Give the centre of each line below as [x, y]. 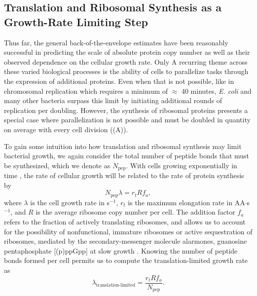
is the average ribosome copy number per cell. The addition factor [135, 212]
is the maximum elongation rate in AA [186, 202]
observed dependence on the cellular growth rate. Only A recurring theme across [126, 61]
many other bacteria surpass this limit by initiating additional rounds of [113, 100]
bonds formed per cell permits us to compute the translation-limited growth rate [126, 260]
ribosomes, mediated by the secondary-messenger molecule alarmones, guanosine [126, 241]
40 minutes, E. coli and [216, 91]
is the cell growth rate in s [70, 202]
